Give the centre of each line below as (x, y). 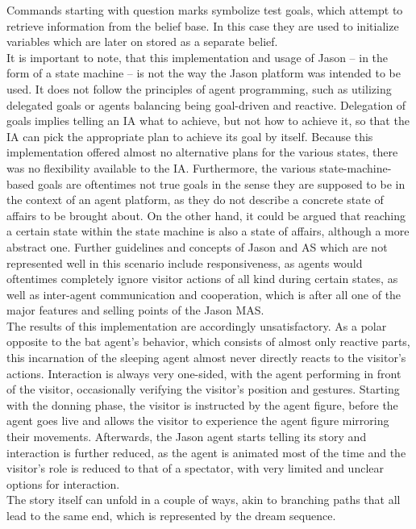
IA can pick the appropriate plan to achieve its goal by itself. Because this (190, 136)
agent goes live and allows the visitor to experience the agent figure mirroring (198, 421)
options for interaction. (63, 483)
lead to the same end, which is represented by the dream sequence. (171, 515)
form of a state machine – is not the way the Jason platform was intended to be (204, 73)
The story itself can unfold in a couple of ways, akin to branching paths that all (204, 500)
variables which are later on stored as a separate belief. (142, 42)
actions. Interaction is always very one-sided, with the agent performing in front (204, 373)
